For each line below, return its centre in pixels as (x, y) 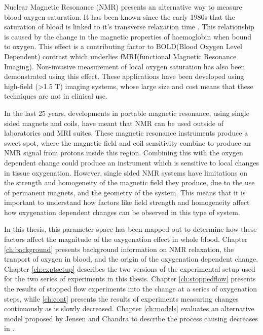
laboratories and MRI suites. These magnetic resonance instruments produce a (126, 133)
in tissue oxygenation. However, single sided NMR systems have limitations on (126, 172)
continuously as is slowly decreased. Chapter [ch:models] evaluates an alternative (129, 308)
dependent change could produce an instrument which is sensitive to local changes (131, 162)
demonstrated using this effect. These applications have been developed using (124, 76)
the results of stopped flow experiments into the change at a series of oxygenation (131, 289)
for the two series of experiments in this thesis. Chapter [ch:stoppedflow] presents (130, 279)
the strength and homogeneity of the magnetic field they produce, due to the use (129, 182)
